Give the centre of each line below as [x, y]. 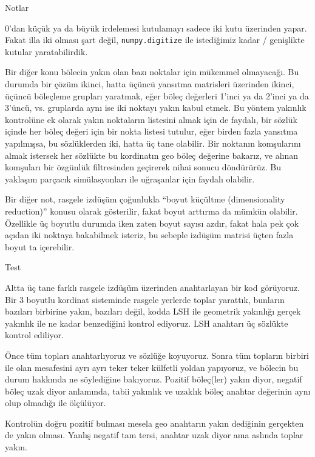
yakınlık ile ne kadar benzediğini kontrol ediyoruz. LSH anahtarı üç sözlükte [147, 323]
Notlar [17, 7]
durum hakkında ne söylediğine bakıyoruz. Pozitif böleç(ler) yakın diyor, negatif [154, 379]
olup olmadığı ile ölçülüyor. [56, 403]
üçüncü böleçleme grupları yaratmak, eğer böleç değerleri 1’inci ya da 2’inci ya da [157, 95]
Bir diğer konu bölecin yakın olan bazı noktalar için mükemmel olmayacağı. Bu [152, 72]
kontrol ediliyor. [34, 335]
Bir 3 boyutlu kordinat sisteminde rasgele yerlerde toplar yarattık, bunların [145, 299]
